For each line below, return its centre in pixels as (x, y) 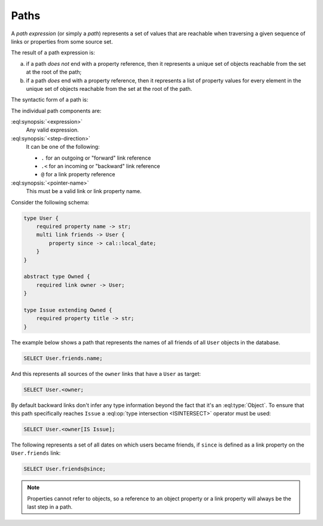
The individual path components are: (56, 111)
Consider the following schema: (50, 202)
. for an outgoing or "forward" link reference (96, 158)
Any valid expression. (52, 130)
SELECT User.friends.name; (63, 358)
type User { (41, 218)
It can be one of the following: (63, 147)
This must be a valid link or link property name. (84, 191)
